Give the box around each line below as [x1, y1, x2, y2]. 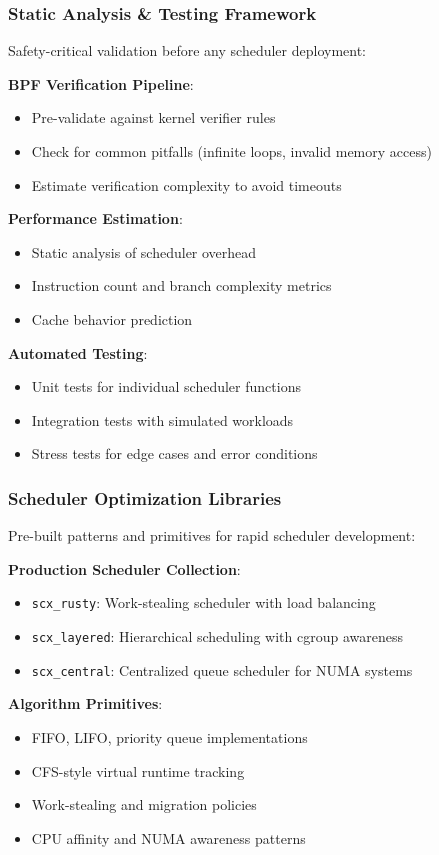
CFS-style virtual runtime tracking [31, 760, 245, 781]
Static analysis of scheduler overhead [31, 241, 257, 262]
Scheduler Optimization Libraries [8, 485, 282, 510]
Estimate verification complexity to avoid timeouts [31, 174, 342, 195]
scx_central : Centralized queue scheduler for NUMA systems [31, 659, 413, 680]
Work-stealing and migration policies [31, 794, 257, 815]
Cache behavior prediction [31, 308, 193, 329]
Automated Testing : [8, 342, 148, 363]
